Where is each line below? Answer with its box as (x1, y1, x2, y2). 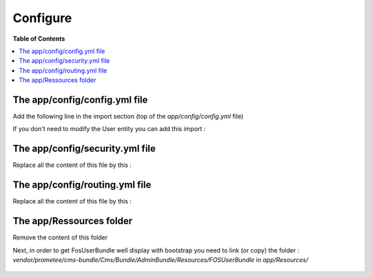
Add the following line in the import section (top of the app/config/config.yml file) (12, 112, 244, 121)
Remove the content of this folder (12, 233, 108, 241)
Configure (12, 10, 72, 26)
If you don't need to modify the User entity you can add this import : (12, 125, 206, 133)
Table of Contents (12, 34, 65, 43)
